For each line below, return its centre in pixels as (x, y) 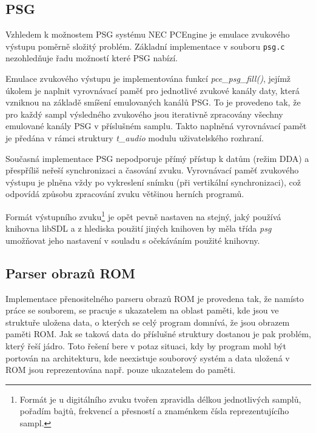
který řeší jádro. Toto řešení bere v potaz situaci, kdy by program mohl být (146, 346)
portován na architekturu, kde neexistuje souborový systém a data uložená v (148, 357)
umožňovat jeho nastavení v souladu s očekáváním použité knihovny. (133, 240)
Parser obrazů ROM (71, 273)
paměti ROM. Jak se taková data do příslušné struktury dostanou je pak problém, (158, 334)
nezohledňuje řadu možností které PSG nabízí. (92, 58)
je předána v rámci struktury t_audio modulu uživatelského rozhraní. (135, 138)
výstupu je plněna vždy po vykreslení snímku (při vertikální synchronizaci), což (153, 182)
